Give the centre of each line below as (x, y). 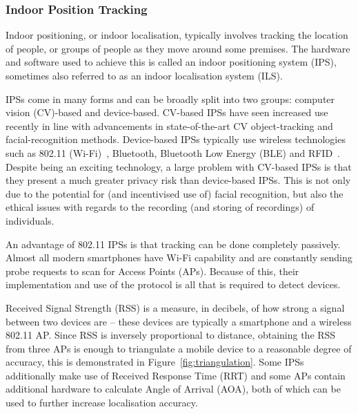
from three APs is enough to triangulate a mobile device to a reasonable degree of (179, 348)
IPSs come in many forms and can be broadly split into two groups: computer (170, 98)
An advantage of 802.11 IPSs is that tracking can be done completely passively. (173, 244)
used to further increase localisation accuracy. (102, 403)
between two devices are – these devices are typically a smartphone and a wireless (179, 321)
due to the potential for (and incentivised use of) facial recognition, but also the (175, 193)
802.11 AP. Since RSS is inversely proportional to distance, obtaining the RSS (171, 335)
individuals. (30, 220)
